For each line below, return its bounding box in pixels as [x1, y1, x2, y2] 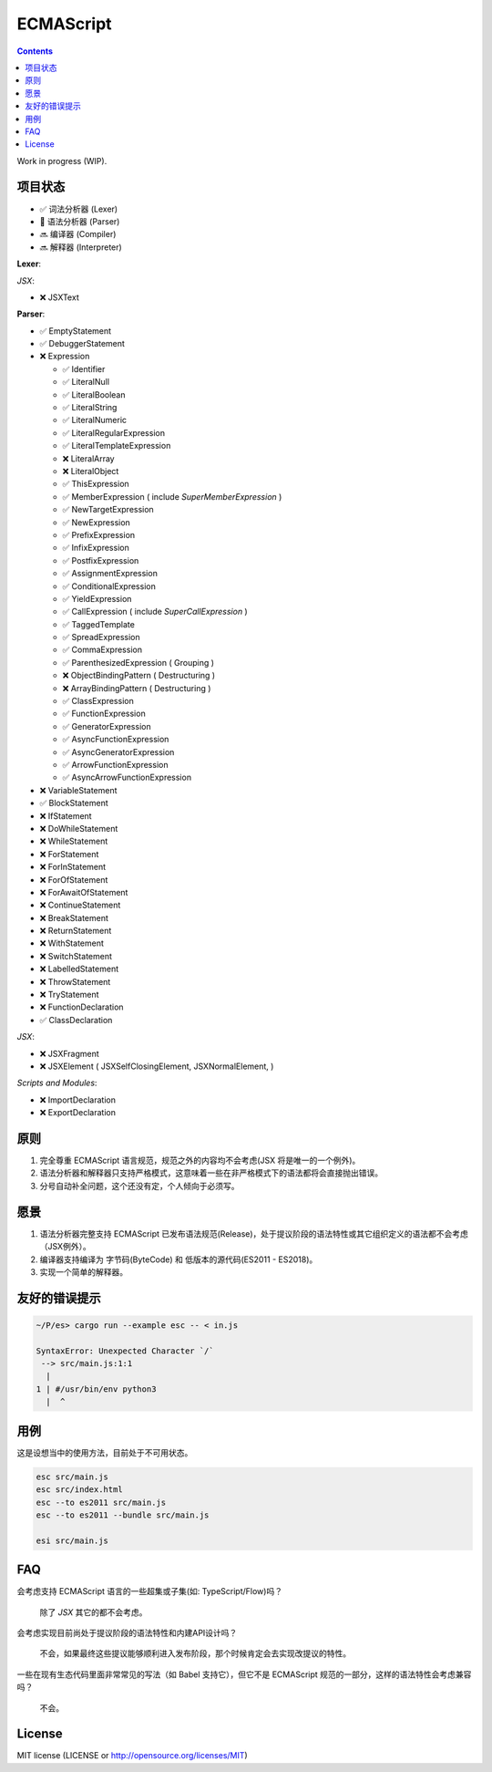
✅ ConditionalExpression [62, 580, 157, 592]
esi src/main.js [36, 1535, 109, 1546]
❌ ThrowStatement [39, 976, 111, 987]
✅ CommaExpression [62, 644, 143, 656]
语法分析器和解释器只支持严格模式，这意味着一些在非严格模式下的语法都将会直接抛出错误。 [39, 1167, 383, 1178]
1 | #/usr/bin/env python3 [36, 1383, 157, 1394]
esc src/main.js [36, 1471, 109, 1482]
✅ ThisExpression [62, 479, 129, 490]
